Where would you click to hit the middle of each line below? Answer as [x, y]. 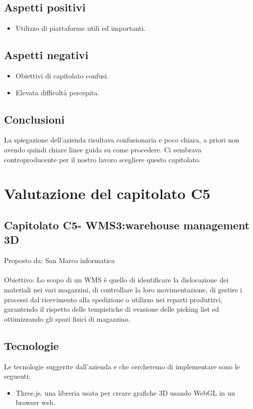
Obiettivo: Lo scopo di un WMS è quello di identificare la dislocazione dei [116, 280]
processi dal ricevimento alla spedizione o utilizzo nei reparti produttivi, [113, 299]
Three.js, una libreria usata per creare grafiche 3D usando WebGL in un [125, 392]
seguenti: [17, 376]
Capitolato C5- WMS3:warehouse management [127, 225]
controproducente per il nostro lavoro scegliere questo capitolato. [102, 159]
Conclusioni [34, 119]
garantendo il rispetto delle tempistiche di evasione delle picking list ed [112, 309]
